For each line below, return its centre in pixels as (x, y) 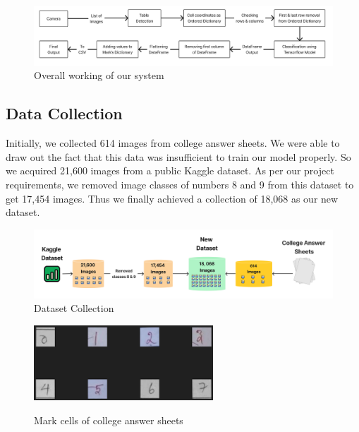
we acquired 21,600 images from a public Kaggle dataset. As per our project (170, 170)
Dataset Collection (74, 308)
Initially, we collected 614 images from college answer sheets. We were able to (173, 143)
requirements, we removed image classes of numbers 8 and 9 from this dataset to (180, 185)
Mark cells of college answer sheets (109, 420)
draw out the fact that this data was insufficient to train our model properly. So (178, 156)
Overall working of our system (99, 75)
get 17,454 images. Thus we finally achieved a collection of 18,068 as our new (172, 198)
